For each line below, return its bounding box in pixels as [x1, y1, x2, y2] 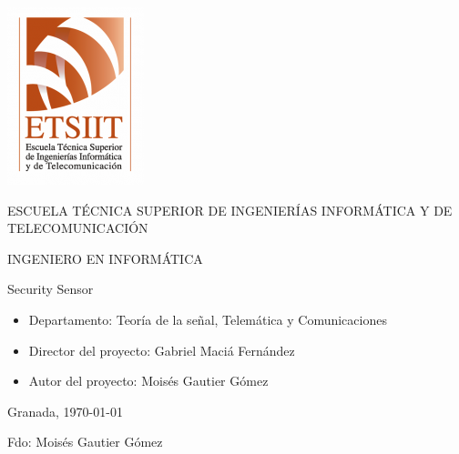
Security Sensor [7, 279, 94, 298]
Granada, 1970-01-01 [7, 401, 123, 420]
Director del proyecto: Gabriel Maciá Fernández [28, 340, 295, 359]
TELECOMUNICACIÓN [7, 218, 148, 237]
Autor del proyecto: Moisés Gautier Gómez [28, 371, 269, 390]
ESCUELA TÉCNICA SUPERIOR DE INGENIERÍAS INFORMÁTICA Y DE [7, 200, 453, 219]
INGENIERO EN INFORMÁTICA [7, 248, 203, 267]
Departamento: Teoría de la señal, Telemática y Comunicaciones [28, 309, 387, 328]
